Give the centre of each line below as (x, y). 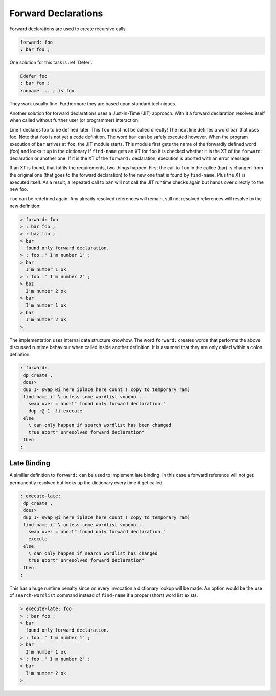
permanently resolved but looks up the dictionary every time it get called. (86, 482)
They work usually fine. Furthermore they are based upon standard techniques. (93, 104)
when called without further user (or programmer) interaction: (75, 120)
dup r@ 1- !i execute (55, 411)
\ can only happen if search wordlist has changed (93, 553)
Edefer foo (34, 76)
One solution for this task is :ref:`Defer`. (51, 62)
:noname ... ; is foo (47, 90)
